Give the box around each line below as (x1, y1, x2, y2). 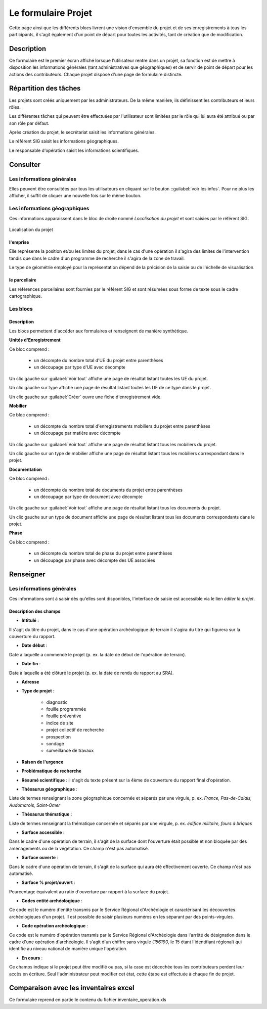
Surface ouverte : (21, 855, 59, 861)
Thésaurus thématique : (21, 811, 72, 817)
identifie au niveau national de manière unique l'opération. (9, 946, 128, 952)
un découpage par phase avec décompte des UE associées (34, 557, 155, 563)
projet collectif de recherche (46, 727, 104, 733)
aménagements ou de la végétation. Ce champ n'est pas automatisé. (9, 845, 149, 851)
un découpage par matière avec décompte (34, 430, 121, 436)
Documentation (9, 466, 42, 472)
